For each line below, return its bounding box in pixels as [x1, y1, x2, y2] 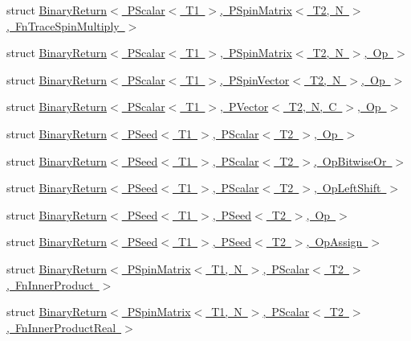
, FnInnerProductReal [6, 318, 116, 335]
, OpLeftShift [313, 179, 381, 196]
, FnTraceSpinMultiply [6, 17, 120, 34]
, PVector [220, 98, 269, 115]
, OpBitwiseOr [313, 152, 387, 169]
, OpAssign [306, 233, 363, 250]
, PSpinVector [220, 71, 290, 88]
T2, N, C [288, 98, 337, 115]
